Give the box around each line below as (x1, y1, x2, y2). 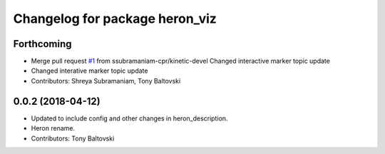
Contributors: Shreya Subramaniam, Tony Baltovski (31, 76, 181, 85)
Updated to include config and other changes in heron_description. (31, 114, 228, 123)
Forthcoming (13, 38, 72, 50)
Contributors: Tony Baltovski (31, 134, 115, 143)
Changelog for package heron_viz (13, 11, 217, 26)
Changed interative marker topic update (31, 66, 148, 75)
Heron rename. (31, 124, 75, 133)
